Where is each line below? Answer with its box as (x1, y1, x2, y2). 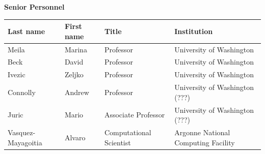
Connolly (8, 86, 36, 97)
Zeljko (64, 69, 84, 80)
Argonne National (174, 127, 230, 137)
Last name (8, 25, 45, 36)
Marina (64, 44, 87, 54)
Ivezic (8, 69, 25, 80)
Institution (174, 25, 213, 36)
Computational (104, 127, 151, 137)
